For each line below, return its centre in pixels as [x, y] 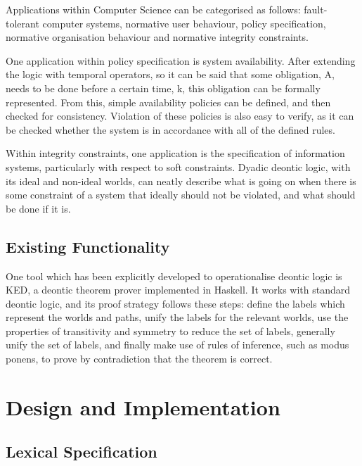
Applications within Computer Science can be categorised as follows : [153, 9]
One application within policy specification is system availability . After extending [181, 60]
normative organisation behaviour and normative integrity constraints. [157, 37]
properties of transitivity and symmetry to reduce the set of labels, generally [170, 330]
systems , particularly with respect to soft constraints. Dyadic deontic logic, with [178, 166]
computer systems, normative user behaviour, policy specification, [184, 23]
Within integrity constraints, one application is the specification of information [175, 153]
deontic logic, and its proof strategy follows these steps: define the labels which [175, 303]
